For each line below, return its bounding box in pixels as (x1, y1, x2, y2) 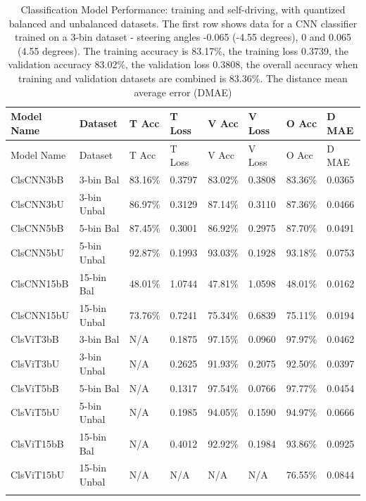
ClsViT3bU (11, 356, 60, 371)
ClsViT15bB (11, 436, 64, 450)
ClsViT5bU (11, 405, 60, 419)
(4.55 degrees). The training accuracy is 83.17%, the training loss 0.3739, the (18, 43, 348, 58)
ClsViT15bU (11, 467, 65, 482)
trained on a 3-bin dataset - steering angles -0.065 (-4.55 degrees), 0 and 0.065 (15, 30, 351, 44)
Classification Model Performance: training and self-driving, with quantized (20, 2, 346, 16)
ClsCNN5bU (11, 245, 64, 259)
